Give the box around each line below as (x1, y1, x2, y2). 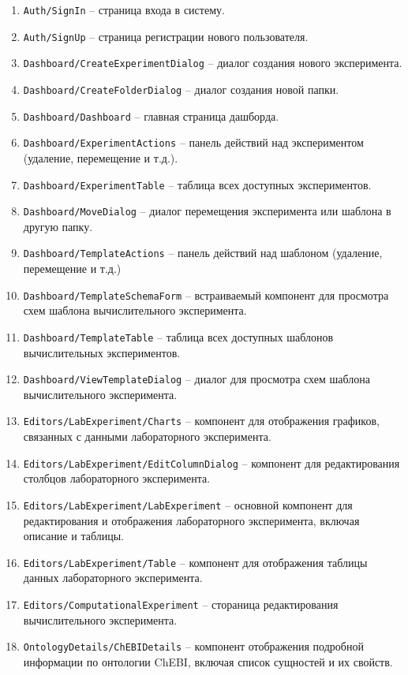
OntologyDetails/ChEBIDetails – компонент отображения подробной (23, 638, 364, 654)
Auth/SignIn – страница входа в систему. (23, 2, 225, 17)
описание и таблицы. (23, 528, 124, 544)
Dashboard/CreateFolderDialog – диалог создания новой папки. (23, 80, 339, 97)
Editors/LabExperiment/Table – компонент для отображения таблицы (23, 554, 368, 570)
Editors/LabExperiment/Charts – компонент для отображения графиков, (23, 412, 380, 429)
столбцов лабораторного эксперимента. (23, 470, 211, 487)
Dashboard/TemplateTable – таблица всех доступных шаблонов (23, 328, 334, 345)
